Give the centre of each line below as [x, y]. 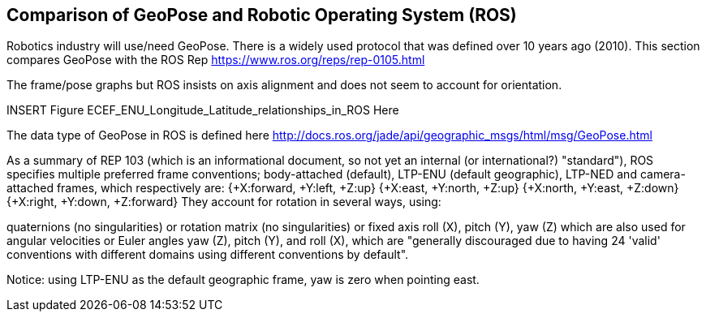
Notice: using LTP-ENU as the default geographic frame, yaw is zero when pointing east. [243, 280]
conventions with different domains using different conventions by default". [208, 255]
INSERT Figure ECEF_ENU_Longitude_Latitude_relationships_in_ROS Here [203, 110]
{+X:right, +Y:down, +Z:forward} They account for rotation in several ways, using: [224, 202]
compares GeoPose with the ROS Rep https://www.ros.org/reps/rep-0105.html [216, 60]
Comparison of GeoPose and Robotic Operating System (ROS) [262, 15]
